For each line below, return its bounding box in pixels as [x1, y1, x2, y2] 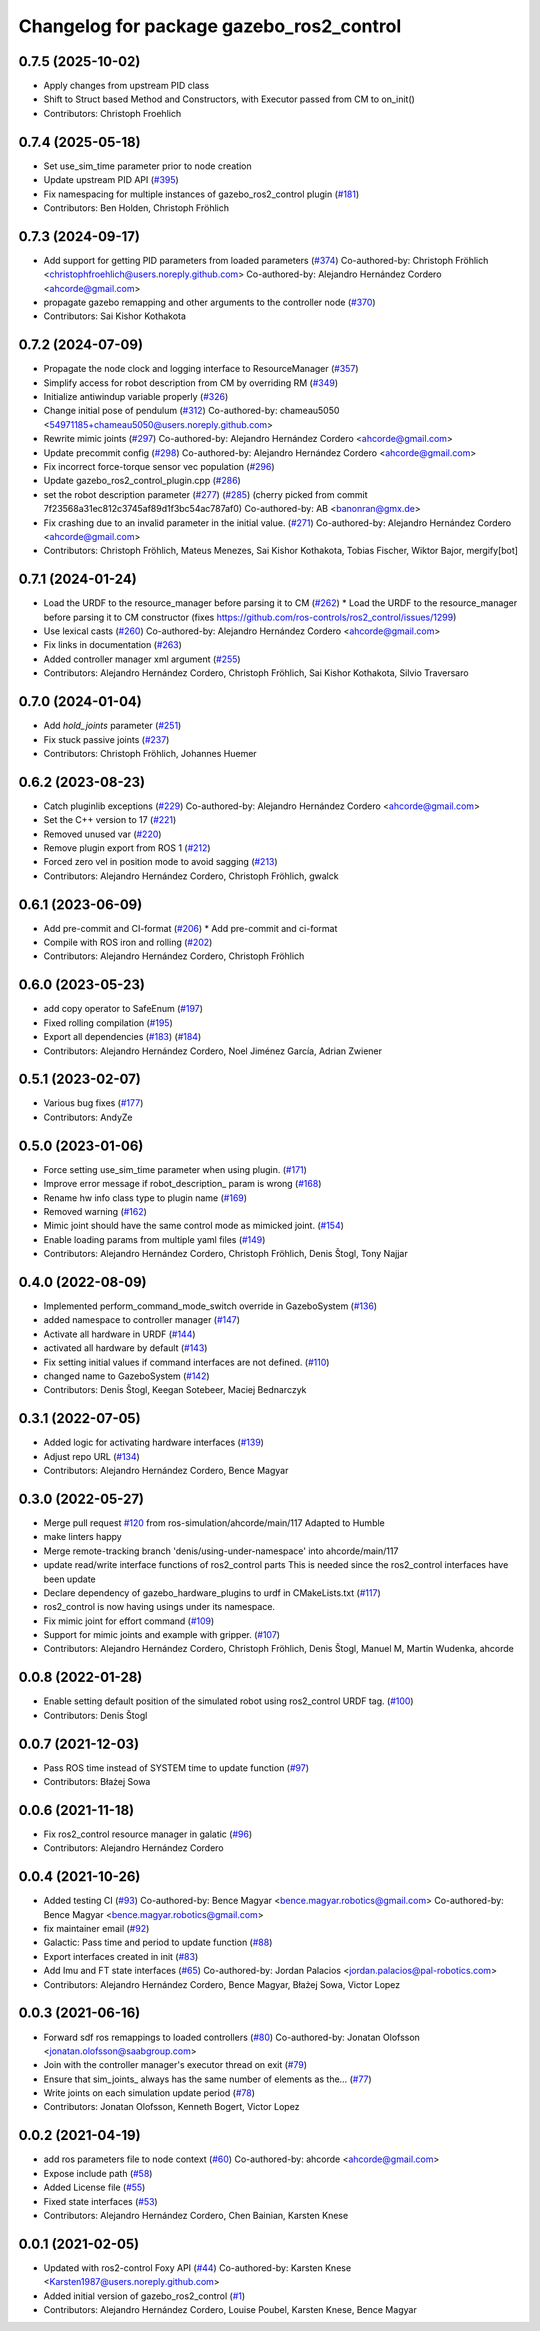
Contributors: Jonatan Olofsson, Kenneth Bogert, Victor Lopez [43, 2101, 300, 2113]
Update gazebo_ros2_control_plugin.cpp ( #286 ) [43, 475, 242, 487]
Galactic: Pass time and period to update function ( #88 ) [43, 1936, 273, 1949]
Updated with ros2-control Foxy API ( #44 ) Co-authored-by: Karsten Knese [43, 2261, 352, 2274]
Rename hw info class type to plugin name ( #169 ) [43, 1191, 248, 1204]
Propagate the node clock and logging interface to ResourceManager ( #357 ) [43, 363, 359, 375]
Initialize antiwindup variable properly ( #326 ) [43, 391, 229, 403]
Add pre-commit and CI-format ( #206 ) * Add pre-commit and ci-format [43, 922, 338, 934]
